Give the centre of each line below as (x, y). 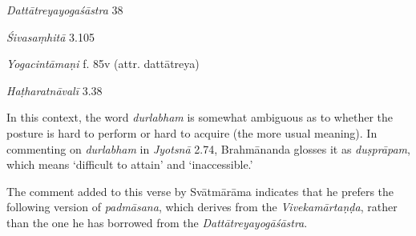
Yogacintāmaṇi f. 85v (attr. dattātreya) (103, 64)
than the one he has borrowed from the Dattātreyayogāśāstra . (157, 222)
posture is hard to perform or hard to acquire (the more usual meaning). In (192, 132)
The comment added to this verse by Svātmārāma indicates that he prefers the (200, 191)
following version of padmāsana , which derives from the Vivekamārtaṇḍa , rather (202, 207)
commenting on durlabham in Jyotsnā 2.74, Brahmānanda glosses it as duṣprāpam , (208, 148)
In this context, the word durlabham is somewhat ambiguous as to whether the (200, 117)
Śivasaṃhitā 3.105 (50, 36)
